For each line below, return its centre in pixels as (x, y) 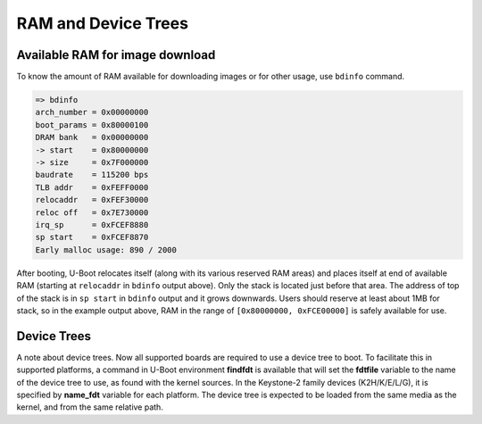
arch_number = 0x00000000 (92, 112)
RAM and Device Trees (103, 23)
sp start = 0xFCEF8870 (92, 237)
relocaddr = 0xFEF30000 (92, 200)
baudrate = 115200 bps (92, 175)
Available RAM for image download (116, 55)
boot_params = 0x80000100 (92, 125)
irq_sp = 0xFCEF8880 (92, 224)
